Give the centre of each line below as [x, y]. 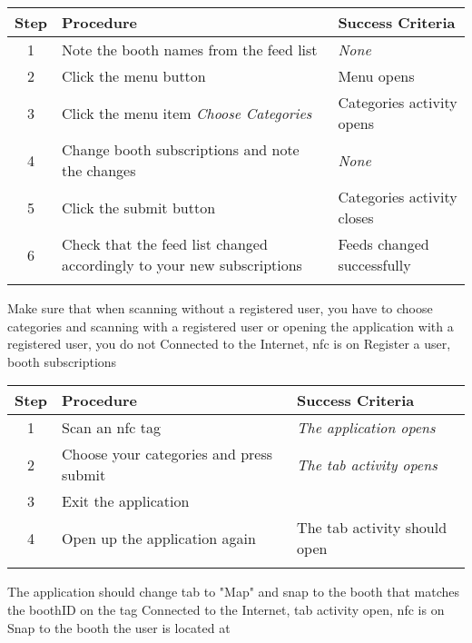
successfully [374, 265]
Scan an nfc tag [111, 428]
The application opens [366, 428]
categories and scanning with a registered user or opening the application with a [231, 326]
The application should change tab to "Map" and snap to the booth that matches [234, 592]
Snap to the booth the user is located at [119, 627]
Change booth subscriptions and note [181, 149]
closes [356, 218]
